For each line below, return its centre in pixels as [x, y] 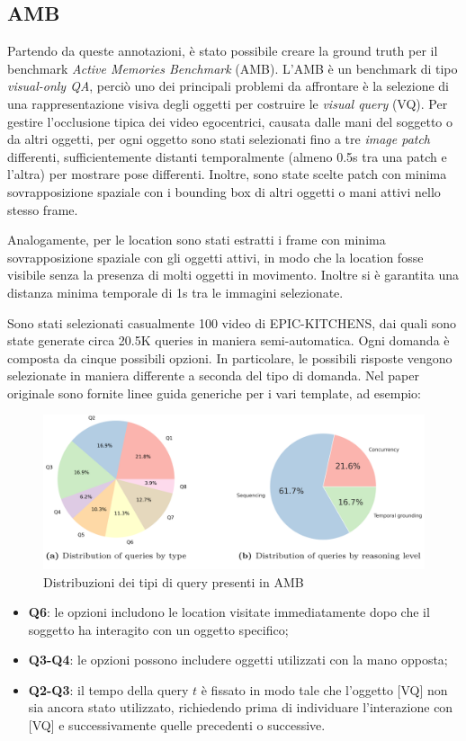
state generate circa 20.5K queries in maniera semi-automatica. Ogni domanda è [229, 340]
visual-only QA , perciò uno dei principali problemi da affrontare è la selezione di [228, 86]
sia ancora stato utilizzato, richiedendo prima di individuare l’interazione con [241, 707]
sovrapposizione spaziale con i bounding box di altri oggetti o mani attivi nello [224, 191]
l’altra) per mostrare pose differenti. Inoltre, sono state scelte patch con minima [227, 174]
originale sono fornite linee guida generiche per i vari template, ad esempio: [215, 393]
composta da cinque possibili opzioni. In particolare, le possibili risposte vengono [230, 357]
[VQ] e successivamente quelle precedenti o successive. [177, 725]
